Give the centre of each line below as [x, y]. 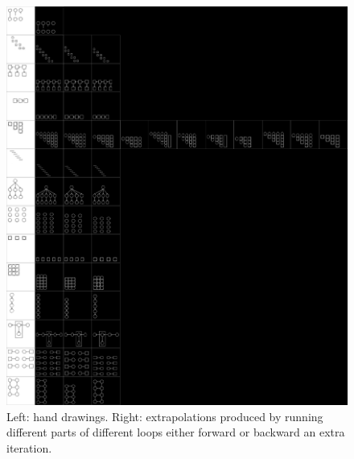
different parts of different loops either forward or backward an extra [176, 432]
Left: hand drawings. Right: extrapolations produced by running [165, 416]
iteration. [29, 447]
